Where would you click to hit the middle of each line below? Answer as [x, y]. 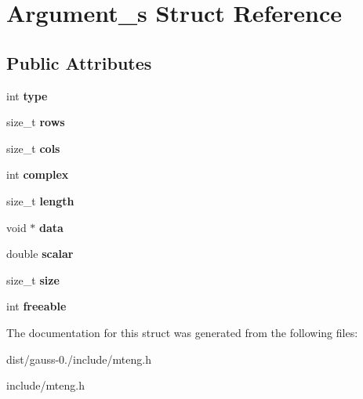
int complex [38, 174]
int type [27, 95]
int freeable [36, 306]
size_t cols [33, 148]
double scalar [40, 254]
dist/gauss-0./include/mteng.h [79, 359]
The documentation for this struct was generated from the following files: [182, 332]
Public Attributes [79, 62]
